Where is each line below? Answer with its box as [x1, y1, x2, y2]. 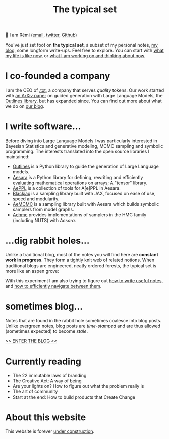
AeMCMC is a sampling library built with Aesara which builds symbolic [12, 201, 159, 207]
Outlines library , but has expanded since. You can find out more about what [5, 98, 162, 104]
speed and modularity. [12, 196, 60, 202]
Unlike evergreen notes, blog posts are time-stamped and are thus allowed [5, 323, 160, 329]
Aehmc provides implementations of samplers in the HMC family [12, 212, 147, 218]
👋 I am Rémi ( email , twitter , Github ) [5, 32, 77, 38]
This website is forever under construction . [5, 428, 95, 434]
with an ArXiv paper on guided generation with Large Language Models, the [5, 93, 163, 99]
